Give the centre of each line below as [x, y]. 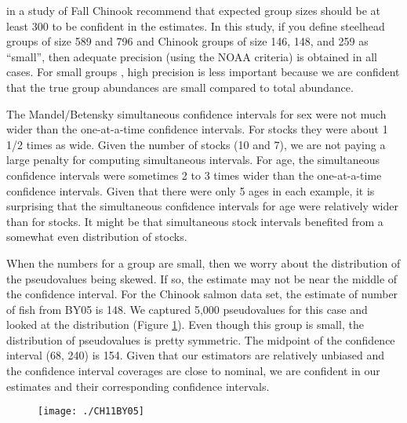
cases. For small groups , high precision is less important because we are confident [203, 72]
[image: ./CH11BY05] [91, 412]
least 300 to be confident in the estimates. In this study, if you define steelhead [196, 26]
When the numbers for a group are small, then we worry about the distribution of [203, 263]
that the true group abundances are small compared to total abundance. [180, 87]
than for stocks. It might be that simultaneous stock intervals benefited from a [195, 221]
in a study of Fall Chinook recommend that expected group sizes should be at [193, 10]
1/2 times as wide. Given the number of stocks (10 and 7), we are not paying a [196, 144]
